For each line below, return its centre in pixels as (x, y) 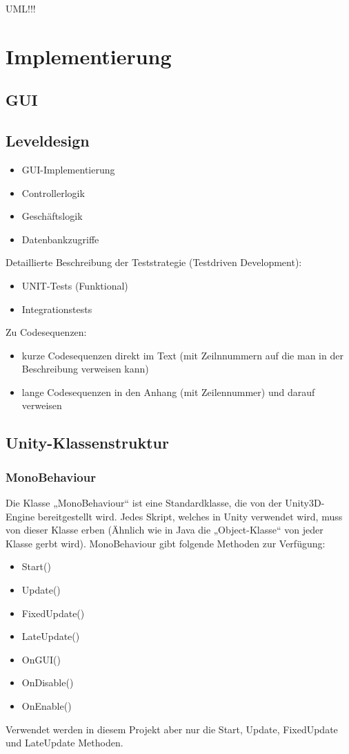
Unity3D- (305, 503)
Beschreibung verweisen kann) (85, 369)
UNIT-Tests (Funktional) (75, 285)
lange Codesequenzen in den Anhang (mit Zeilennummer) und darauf (168, 392)
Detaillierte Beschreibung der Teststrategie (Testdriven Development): (154, 262)
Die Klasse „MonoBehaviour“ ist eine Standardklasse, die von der (144, 503)
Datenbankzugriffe (60, 239)
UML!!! (21, 8)
